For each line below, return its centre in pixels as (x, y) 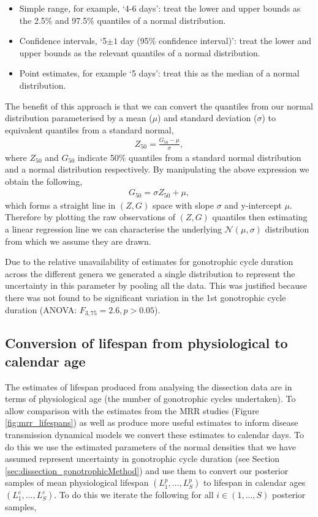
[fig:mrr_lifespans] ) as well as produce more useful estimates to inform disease (152, 422)
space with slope (183, 205)
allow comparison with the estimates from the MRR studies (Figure (132, 410)
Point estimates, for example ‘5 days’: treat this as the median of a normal (159, 73)
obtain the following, (44, 181)
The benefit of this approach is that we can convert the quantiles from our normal (159, 106)
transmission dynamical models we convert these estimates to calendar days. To (154, 434)
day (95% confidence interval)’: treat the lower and (216, 41)
